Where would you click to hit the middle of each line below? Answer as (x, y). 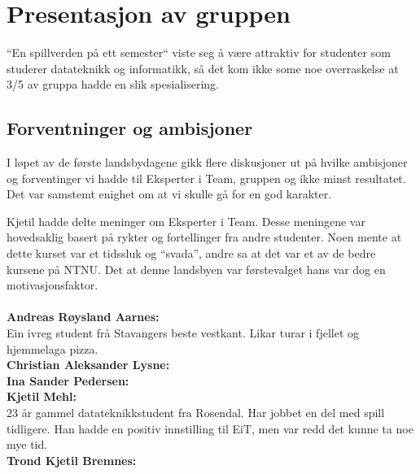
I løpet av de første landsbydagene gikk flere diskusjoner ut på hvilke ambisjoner (207, 162)
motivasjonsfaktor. (52, 285)
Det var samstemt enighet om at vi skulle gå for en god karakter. (169, 194)
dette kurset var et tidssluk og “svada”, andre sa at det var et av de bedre (191, 253)
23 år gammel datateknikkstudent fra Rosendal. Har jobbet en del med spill (196, 413)
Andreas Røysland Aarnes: (83, 317)
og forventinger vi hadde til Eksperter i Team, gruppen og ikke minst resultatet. (206, 178)
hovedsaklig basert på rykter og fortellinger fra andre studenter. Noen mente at (204, 237)
